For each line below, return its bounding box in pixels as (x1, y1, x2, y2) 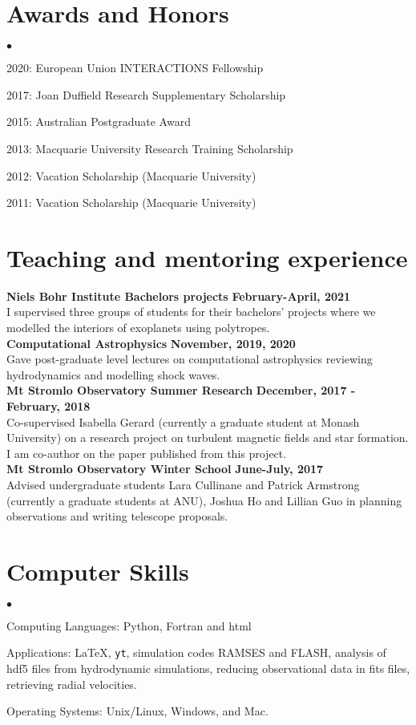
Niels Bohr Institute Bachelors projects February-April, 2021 (6, 287, 351, 304)
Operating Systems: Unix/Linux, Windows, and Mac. (6, 703, 269, 719)
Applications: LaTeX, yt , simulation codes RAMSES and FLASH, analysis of (6, 644, 386, 661)
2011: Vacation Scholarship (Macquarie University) (6, 194, 256, 211)
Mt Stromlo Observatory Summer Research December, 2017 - (6, 382, 356, 399)
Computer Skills (6, 554, 189, 587)
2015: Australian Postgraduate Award (6, 113, 191, 130)
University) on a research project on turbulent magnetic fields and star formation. (6, 429, 409, 446)
